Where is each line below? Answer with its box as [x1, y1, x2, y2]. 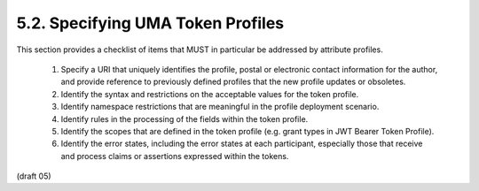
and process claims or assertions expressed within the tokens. [60, 150, 289, 161]
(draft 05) [16, 171, 52, 181]
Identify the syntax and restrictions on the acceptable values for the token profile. [60, 88, 359, 99]
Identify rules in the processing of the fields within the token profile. [60, 113, 309, 124]
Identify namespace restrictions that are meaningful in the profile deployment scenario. [60, 102, 380, 112]
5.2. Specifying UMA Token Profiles [16, 13, 285, 33]
